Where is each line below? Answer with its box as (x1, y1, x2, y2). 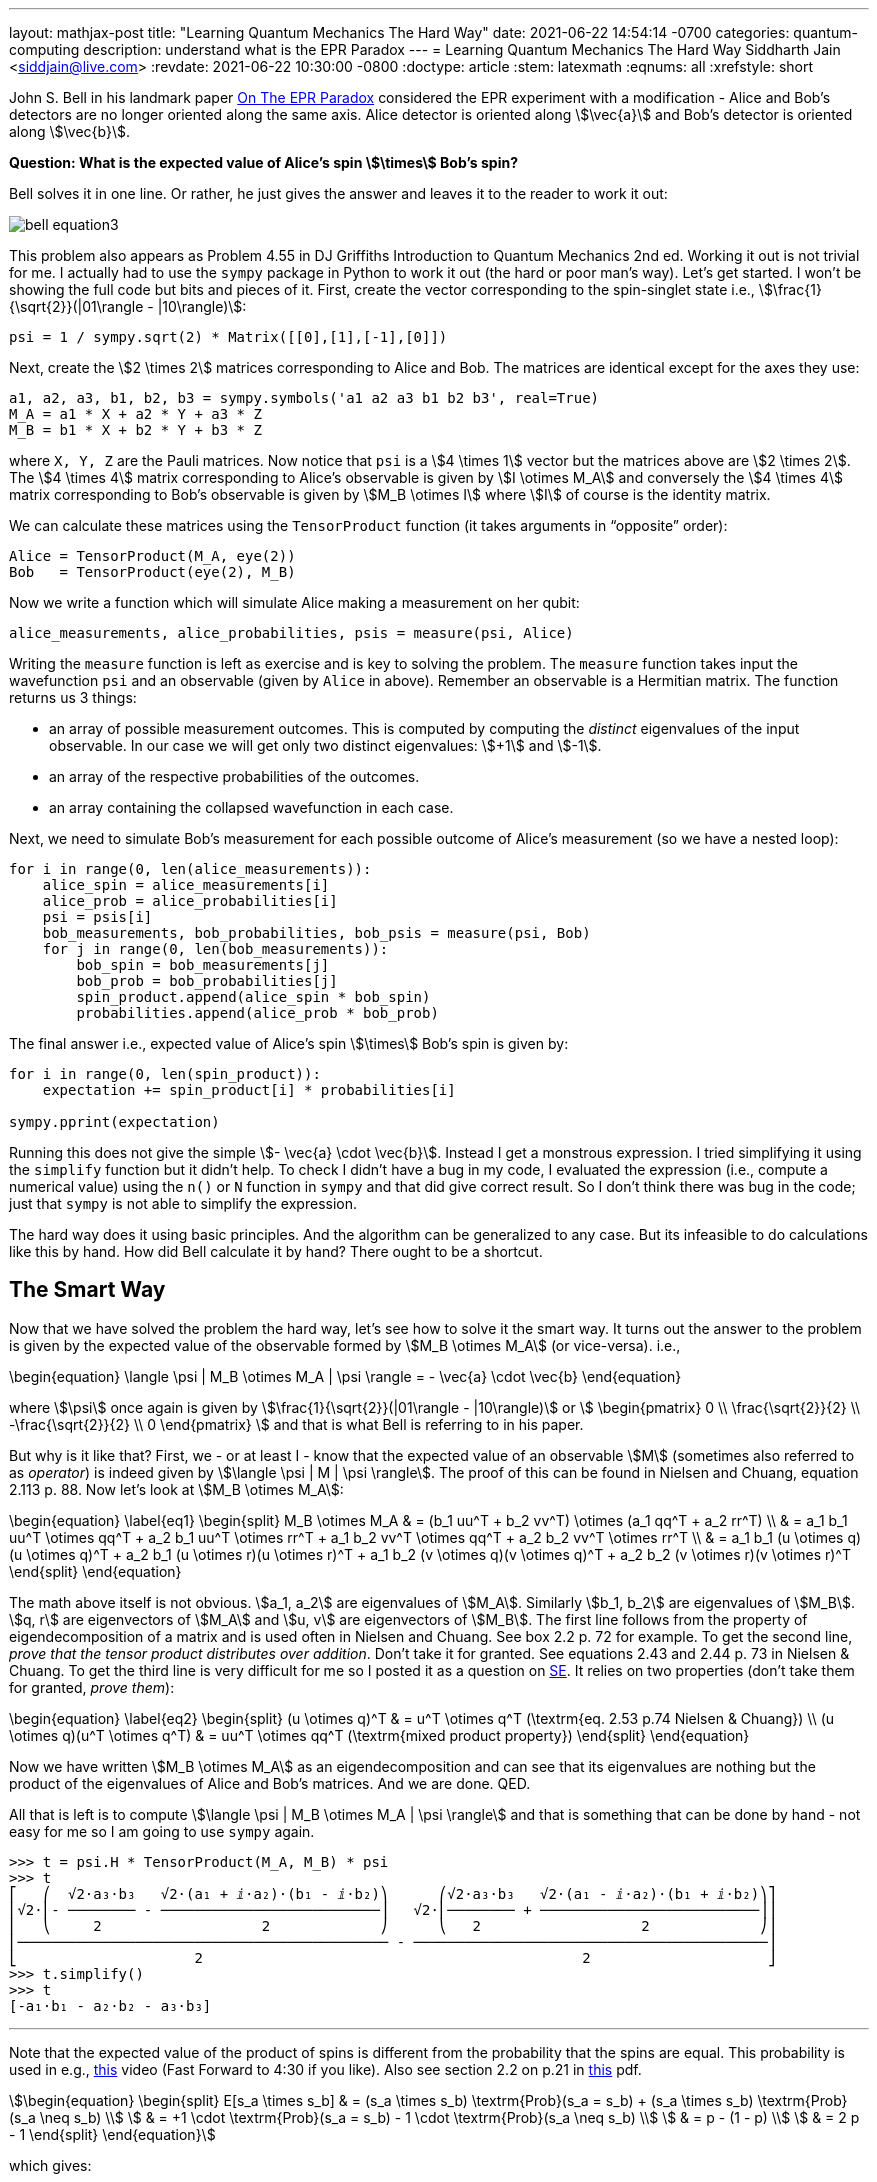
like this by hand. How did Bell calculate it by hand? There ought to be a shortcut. (9, 1243, 543, 1260)
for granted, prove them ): (9, 1678, 175, 1696)
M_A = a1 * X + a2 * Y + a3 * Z (9, 406, 262, 422)
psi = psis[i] (42, 909, 153, 925)
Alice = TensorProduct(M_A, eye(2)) (9, 548, 296, 564)
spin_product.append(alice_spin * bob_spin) (76, 989, 431, 1005)
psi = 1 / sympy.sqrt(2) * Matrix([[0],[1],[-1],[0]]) (9, 329, 448, 345)
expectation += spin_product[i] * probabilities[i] (42, 1082, 456, 1098)
